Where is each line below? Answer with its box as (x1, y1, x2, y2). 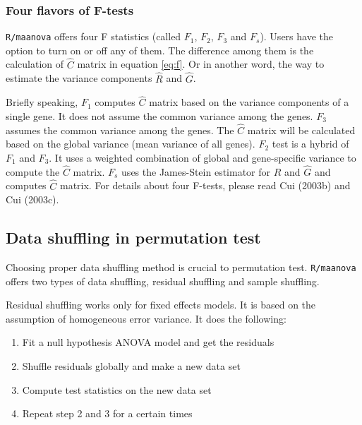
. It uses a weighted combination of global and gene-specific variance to (49, 150, 356, 164)
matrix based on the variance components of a (149, 95, 349, 109)
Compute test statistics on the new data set (22, 382, 212, 397)
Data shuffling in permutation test (6, 227, 261, 249)
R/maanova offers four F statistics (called (6, 29, 181, 44)
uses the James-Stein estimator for (121, 164, 271, 179)
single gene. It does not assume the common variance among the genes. (6, 108, 313, 123)
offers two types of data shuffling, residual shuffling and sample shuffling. (6, 273, 320, 288)
